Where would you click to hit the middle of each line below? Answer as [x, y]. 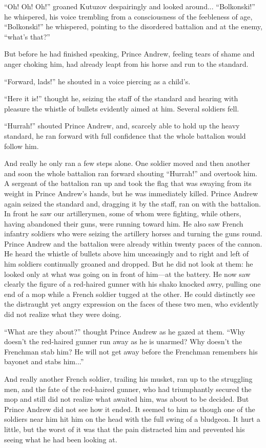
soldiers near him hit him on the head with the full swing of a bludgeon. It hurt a [132, 419]
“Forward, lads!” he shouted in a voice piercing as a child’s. [97, 81]
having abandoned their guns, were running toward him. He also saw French [124, 223]
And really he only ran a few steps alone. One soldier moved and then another [127, 163]
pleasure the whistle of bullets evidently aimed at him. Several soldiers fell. [122, 108]
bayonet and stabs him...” [44, 361]
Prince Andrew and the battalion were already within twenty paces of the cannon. [133, 243]
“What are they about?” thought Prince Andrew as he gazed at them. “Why [125, 331]
